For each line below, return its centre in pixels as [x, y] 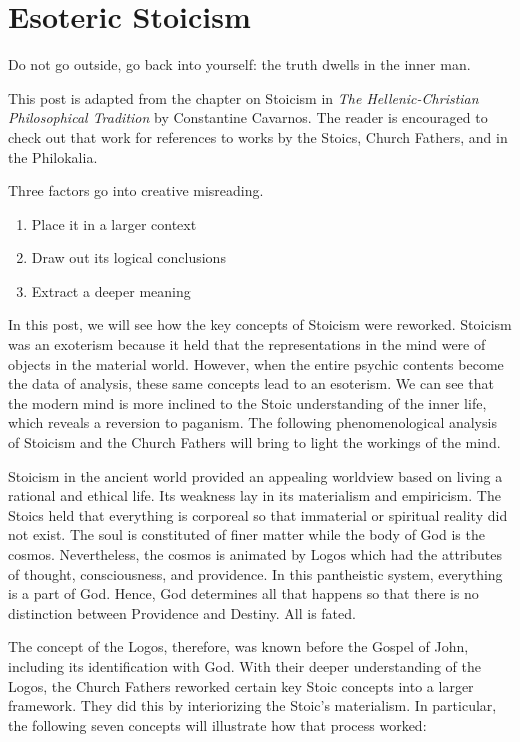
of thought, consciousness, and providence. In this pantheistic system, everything [255, 573]
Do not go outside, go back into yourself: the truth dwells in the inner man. [239, 64]
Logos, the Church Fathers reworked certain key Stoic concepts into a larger [241, 685]
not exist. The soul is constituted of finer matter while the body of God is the [246, 534]
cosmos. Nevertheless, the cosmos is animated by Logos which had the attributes [255, 554]
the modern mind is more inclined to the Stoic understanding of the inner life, [247, 402]
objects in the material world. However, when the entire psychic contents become [256, 363]
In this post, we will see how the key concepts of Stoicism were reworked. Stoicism [260, 324]
